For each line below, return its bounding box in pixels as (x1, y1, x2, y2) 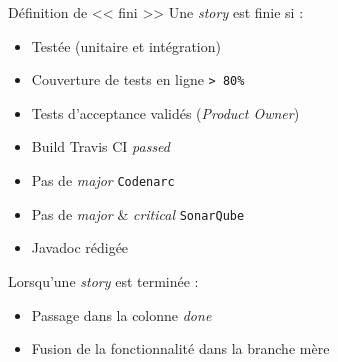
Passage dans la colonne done (31, 304, 212, 325)
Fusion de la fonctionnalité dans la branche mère (31, 338, 330, 359)
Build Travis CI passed (31, 136, 170, 157)
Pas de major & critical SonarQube (31, 203, 245, 224)
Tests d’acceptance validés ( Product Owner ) (31, 102, 300, 123)
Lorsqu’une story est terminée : (8, 270, 199, 291)
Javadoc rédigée (31, 237, 129, 258)
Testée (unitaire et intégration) (31, 35, 221, 56)
